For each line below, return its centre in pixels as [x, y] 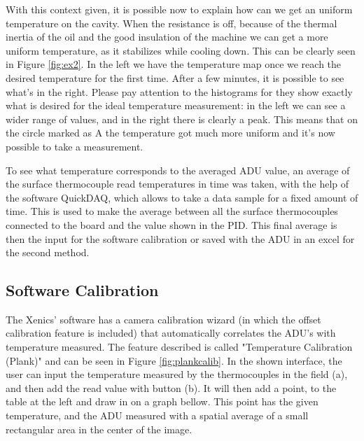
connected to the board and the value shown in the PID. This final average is [171, 224]
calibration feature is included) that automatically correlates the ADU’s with [171, 333]
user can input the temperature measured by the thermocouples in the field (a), [177, 374]
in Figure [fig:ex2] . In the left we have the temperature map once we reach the [174, 64]
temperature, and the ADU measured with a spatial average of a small [157, 415]
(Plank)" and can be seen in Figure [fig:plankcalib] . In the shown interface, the [174, 360]
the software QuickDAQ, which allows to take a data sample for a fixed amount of [182, 197]
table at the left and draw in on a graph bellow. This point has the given [162, 401]
